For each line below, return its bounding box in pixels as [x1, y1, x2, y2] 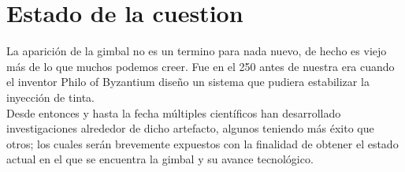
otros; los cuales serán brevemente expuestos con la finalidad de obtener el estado [6, 135, 399, 151]
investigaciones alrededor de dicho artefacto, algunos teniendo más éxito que [6, 120, 374, 136]
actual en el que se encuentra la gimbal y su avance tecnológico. [6, 151, 314, 167]
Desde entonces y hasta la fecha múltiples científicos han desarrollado [6, 104, 341, 121]
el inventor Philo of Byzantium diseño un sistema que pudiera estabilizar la [6, 73, 370, 90]
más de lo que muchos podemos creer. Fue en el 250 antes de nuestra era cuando [6, 58, 395, 74]
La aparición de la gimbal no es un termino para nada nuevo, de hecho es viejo [6, 43, 387, 59]
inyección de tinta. [6, 88, 95, 105]
